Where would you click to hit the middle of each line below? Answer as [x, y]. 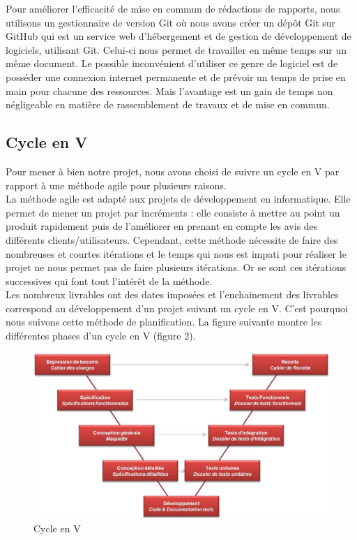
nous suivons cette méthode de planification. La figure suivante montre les [164, 322]
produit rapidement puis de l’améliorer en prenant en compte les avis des [162, 226]
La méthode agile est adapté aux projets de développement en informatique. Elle [178, 199]
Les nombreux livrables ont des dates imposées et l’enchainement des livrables [172, 294]
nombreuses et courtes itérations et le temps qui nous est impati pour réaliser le [176, 253]
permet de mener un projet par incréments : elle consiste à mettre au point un [173, 212]
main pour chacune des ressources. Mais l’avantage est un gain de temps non [169, 90]
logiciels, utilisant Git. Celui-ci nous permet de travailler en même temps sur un [176, 49]
